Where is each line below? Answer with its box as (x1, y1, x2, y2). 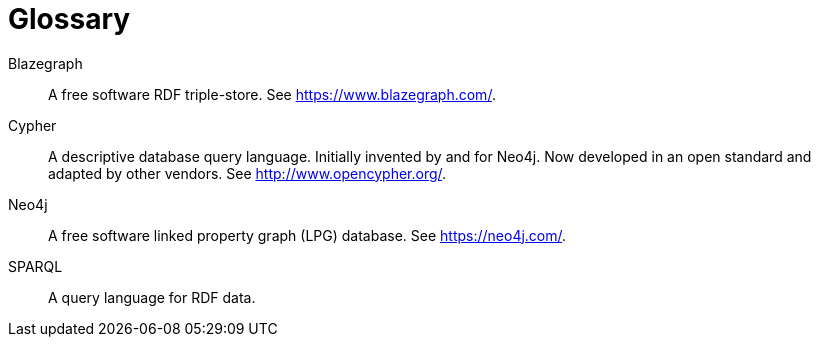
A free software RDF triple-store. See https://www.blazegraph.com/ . (48, 85, 496, 103)
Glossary (8, 2, 131, 36)
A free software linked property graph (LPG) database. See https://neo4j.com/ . (48, 226, 567, 244)
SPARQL (8, 257, 63, 275)
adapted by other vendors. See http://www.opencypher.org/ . (48, 164, 447, 182)
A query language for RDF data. (48, 288, 256, 306)
